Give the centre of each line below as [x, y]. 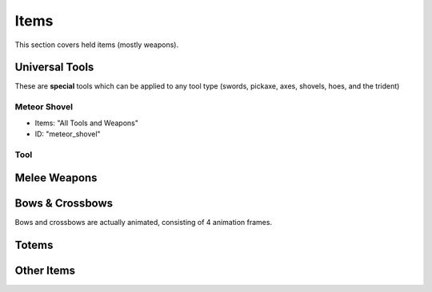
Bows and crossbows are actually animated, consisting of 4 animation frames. [143, 223]
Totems [34, 245]
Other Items [45, 271]
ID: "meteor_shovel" [68, 134]
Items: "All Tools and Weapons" [87, 123]
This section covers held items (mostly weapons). [97, 45]
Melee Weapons [56, 178]
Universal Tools [54, 67]
